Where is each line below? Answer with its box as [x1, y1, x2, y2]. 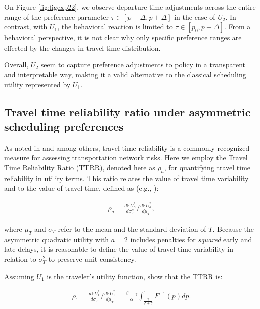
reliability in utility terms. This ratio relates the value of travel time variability [4, 172, 249, 183]
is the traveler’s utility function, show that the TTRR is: [47, 271, 223, 281]
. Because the [212, 224, 254, 234]
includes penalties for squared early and [130, 234, 252, 244]
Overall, [4, 59, 29, 70]
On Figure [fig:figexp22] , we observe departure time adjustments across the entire [4, 2, 256, 12]
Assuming [4, 271, 34, 281]
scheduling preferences [4, 118, 124, 134]
